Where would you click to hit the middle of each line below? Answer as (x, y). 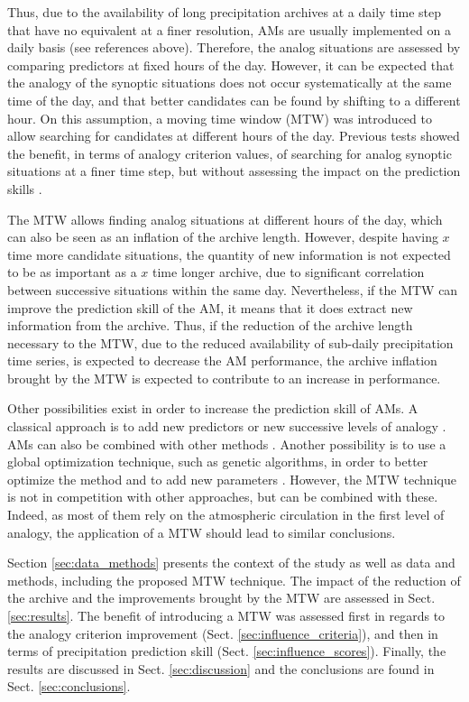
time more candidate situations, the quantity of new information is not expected (229, 254)
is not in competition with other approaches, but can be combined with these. (223, 497)
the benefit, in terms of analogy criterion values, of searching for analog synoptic (230, 153)
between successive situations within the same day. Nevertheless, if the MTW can (233, 289)
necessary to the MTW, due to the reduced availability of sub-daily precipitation (230, 342)
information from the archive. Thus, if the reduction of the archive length (210, 325)
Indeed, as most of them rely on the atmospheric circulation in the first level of (226, 515)
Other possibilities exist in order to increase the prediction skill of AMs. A (213, 408)
